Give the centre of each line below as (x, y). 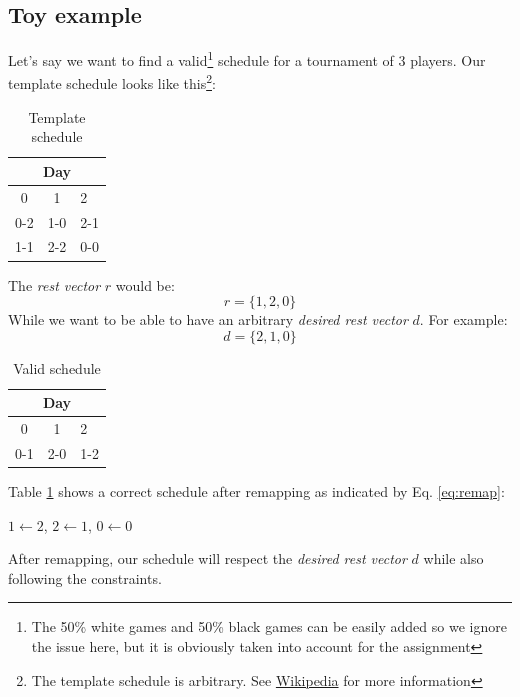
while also (453, 558)
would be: (145, 284)
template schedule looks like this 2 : (112, 82)
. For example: (463, 319)
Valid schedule (57, 367)
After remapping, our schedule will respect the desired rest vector (207, 558)
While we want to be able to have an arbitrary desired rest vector (208, 319)
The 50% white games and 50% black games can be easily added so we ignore (269, 626)
